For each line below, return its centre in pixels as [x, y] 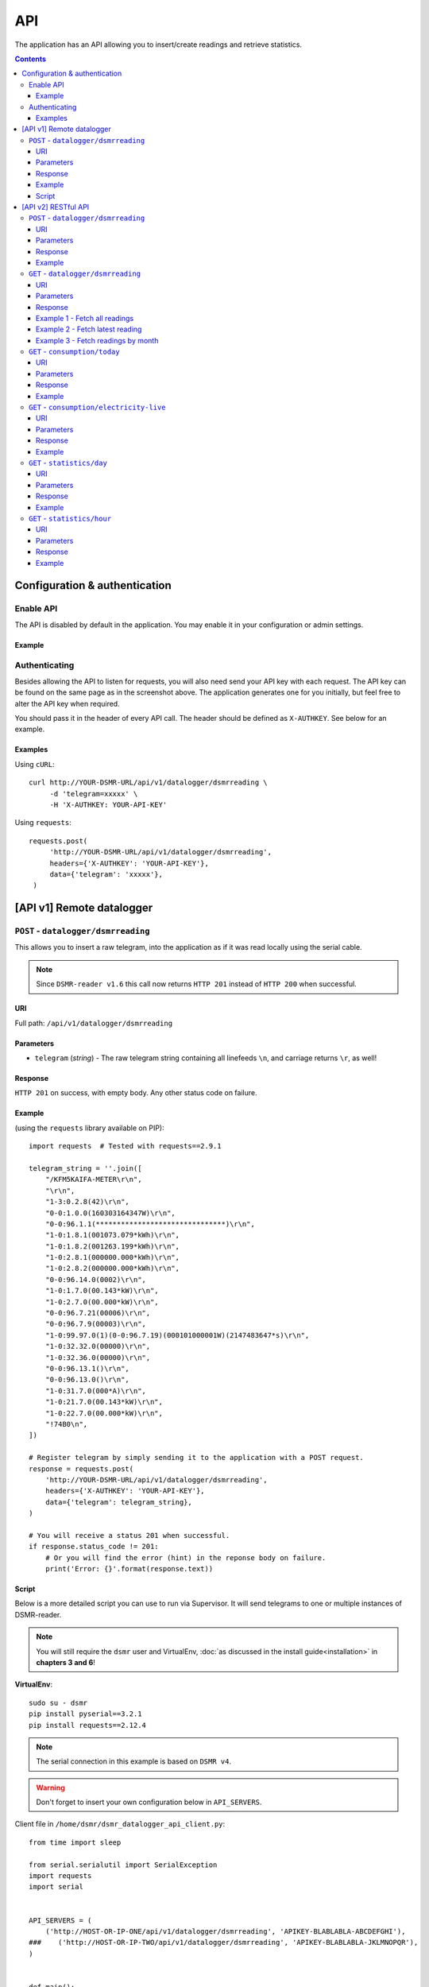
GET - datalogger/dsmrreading [85, 273]
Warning [50, 1788]
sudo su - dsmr [58, 1702]
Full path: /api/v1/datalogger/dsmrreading [94, 1023]
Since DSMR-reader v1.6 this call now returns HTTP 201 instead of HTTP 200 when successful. [196, 984]
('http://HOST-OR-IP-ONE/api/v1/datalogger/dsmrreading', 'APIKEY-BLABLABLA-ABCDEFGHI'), [225, 1931]
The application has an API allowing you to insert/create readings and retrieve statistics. [158, 45]
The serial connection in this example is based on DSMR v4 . [134, 1761]
